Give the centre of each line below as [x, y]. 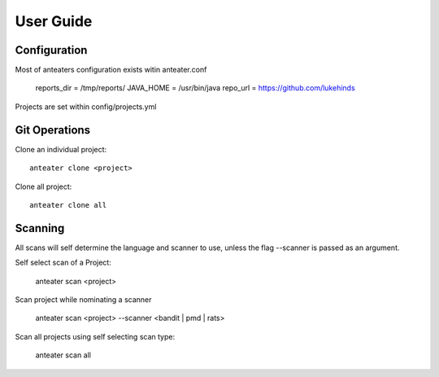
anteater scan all [63, 355]
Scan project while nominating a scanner [83, 300]
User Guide [54, 21]
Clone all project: [43, 186]
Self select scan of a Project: [63, 263]
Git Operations [53, 130]
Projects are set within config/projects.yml [86, 107]
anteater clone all [68, 205]
